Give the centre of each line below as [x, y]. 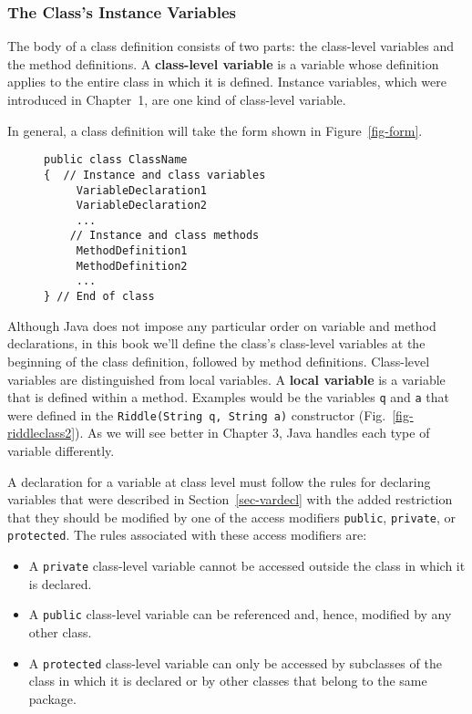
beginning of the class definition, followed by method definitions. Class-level [219, 361]
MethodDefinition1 [132, 251]
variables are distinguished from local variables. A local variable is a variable [226, 379]
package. [52, 698]
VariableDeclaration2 [141, 206]
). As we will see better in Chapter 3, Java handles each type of [252, 433]
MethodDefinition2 [132, 266]
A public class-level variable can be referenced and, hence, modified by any [240, 614]
